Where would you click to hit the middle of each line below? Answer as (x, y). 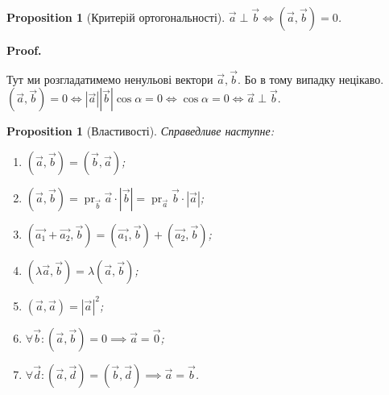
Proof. (24, 50)
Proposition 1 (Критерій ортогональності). (116, 17)
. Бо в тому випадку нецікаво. (310, 79)
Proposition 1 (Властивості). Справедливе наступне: (141, 131)
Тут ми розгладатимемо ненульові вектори (110, 79)
